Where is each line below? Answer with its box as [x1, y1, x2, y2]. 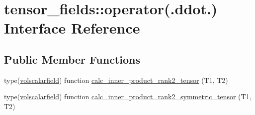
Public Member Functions [4, 51, 140, 67]
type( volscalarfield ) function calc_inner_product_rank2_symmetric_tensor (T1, [4, 91, 252, 102]
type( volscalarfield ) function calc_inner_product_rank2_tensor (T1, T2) [4, 75, 228, 85]
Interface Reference [4, 18, 140, 38]
